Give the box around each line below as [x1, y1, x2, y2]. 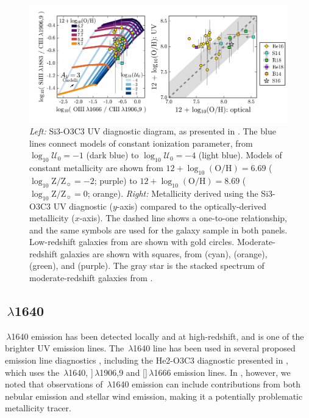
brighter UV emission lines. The [5, 342, 124, 354]
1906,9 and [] [99, 365, 147, 378]
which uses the [5, 365, 60, 378]
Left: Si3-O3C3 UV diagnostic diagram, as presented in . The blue [29, 125, 276, 137]
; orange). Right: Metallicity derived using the [87, 186, 258, 199]
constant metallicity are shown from [29, 161, 163, 174]
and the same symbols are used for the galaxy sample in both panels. [29, 223, 288, 236]
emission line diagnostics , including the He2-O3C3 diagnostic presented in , [5, 354, 288, 367]
